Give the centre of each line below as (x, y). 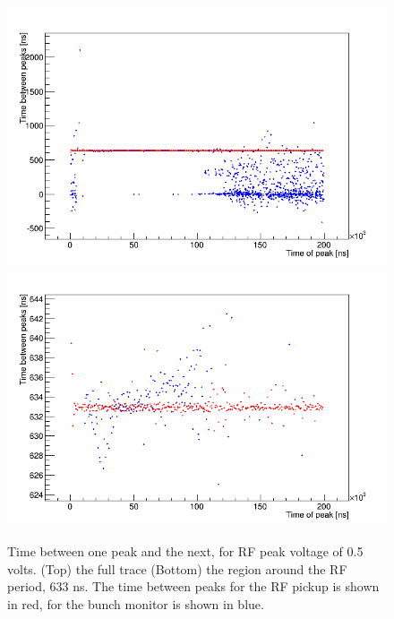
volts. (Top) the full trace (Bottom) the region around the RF (177, 568)
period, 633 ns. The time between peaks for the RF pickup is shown (193, 586)
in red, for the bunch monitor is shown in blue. (136, 604)
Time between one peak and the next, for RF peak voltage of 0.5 (185, 551)
